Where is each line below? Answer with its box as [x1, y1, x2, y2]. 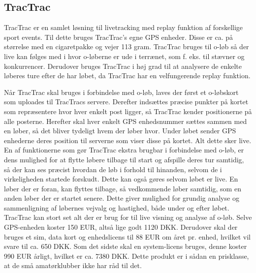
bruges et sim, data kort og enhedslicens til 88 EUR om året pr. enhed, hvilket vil [4, 231, 251, 242]
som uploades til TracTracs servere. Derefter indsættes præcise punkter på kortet [4, 96, 249, 107]
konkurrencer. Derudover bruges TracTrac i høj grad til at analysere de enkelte [4, 61, 242, 71]
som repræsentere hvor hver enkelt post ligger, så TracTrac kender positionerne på [4, 106, 252, 116]
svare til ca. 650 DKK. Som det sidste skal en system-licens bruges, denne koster [4, 241, 247, 251]
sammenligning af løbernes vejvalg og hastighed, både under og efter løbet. [4, 202, 229, 212]
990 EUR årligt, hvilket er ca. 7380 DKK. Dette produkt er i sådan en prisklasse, [4, 250, 249, 261]
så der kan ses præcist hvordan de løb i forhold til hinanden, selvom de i [4, 164, 222, 174]
